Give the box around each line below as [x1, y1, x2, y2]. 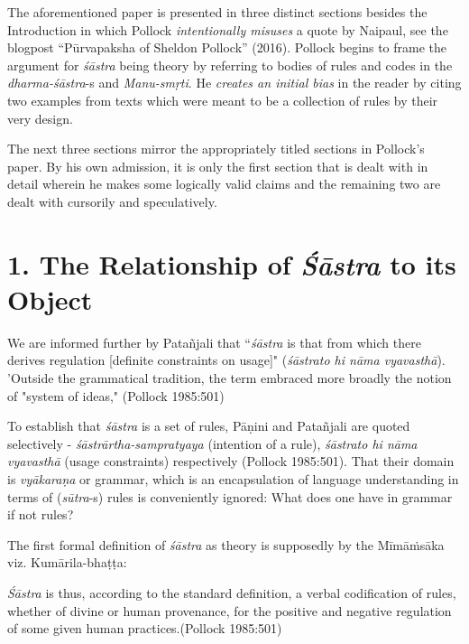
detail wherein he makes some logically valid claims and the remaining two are [7, 174, 441, 193]
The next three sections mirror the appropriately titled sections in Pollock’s [7, 139, 425, 158]
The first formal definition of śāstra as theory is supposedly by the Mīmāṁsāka [7, 535, 445, 554]
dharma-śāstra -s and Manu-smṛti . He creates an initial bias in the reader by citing [7, 73, 462, 92]
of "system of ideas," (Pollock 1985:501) [7, 386, 225, 405]
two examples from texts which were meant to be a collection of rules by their [7, 90, 438, 109]
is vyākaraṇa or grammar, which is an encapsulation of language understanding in [7, 470, 459, 488]
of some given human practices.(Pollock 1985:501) [7, 619, 282, 638]
